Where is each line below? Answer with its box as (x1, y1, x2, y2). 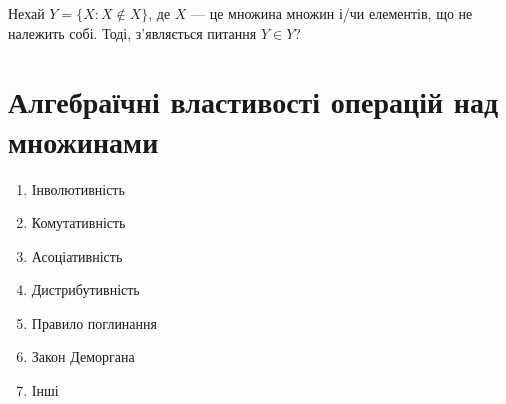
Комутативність (31, 212, 126, 233)
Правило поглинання (31, 312, 158, 333)
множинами (8, 120, 159, 161)
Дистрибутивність (31, 279, 140, 300)
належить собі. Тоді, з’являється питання (8, 22, 257, 43)
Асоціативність (31, 245, 123, 266)
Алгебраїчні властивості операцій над (8, 81, 499, 122)
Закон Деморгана (31, 346, 135, 367)
